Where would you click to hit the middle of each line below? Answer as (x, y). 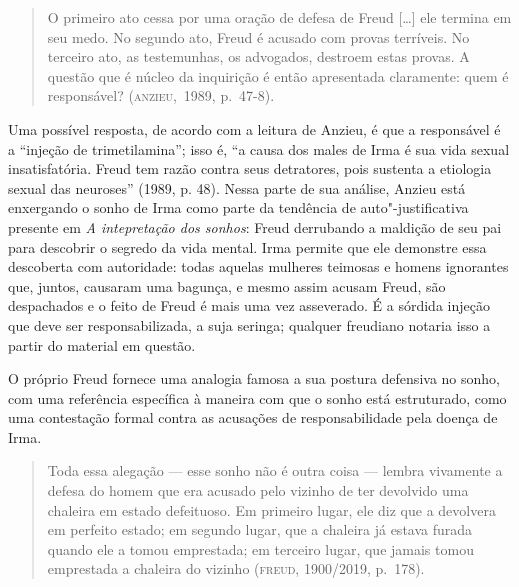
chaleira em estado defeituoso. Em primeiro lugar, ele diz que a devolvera (271, 509)
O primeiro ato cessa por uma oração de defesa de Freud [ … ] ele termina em (279, 17)
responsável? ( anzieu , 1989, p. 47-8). (161, 95)
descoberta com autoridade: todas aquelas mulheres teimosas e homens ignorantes (258, 266)
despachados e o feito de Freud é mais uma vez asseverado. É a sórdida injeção (249, 305)
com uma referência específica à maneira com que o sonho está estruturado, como (257, 397)
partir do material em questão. (102, 344)
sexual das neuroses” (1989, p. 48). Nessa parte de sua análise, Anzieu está (237, 187)
